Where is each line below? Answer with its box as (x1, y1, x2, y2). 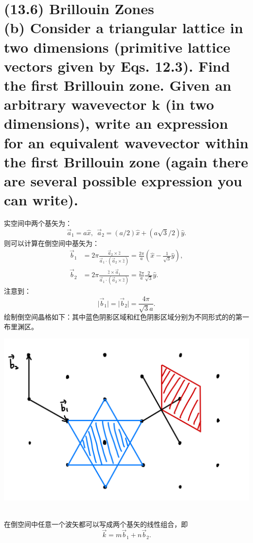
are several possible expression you (4, 170, 242, 190)
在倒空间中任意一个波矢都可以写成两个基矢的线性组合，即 (4, 519, 188, 529)
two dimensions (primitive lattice (4, 37, 231, 57)
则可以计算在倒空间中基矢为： (4, 238, 99, 248)
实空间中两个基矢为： (4, 218, 72, 228)
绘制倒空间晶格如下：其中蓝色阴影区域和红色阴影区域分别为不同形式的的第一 (4, 312, 249, 322)
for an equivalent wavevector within (4, 132, 249, 152)
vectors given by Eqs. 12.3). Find (4, 56, 230, 76)
